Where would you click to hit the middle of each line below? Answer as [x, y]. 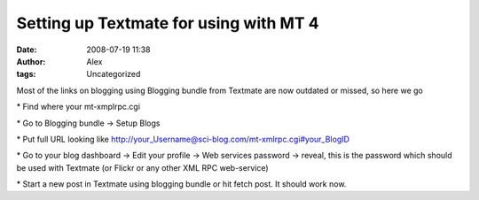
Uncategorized [114, 74]
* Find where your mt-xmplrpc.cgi [79, 107]
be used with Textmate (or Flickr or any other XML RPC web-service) [143, 167]
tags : [26, 74]
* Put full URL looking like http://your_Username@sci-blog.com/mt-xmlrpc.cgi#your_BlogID [183, 139]
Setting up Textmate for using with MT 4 [168, 23]
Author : [31, 61]
